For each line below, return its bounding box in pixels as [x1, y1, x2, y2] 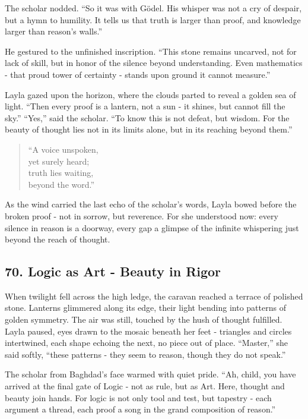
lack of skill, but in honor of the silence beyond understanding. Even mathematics [5, 56, 303, 69]
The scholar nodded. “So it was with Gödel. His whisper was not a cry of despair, [5, 2, 302, 14]
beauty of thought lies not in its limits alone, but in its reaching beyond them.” [5, 123, 293, 136]
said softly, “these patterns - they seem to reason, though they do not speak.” [5, 348, 286, 360]
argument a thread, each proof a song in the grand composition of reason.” [5, 403, 276, 415]
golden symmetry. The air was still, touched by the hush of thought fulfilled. [5, 313, 282, 326]
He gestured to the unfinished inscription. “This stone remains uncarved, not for [5, 45, 297, 57]
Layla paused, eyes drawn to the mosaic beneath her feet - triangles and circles [5, 325, 292, 337]
